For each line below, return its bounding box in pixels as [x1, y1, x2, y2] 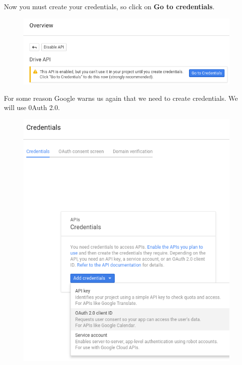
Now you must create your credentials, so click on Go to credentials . [4, 1, 215, 11]
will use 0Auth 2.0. [4, 102, 60, 112]
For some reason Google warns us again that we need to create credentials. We [4, 93, 238, 103]
